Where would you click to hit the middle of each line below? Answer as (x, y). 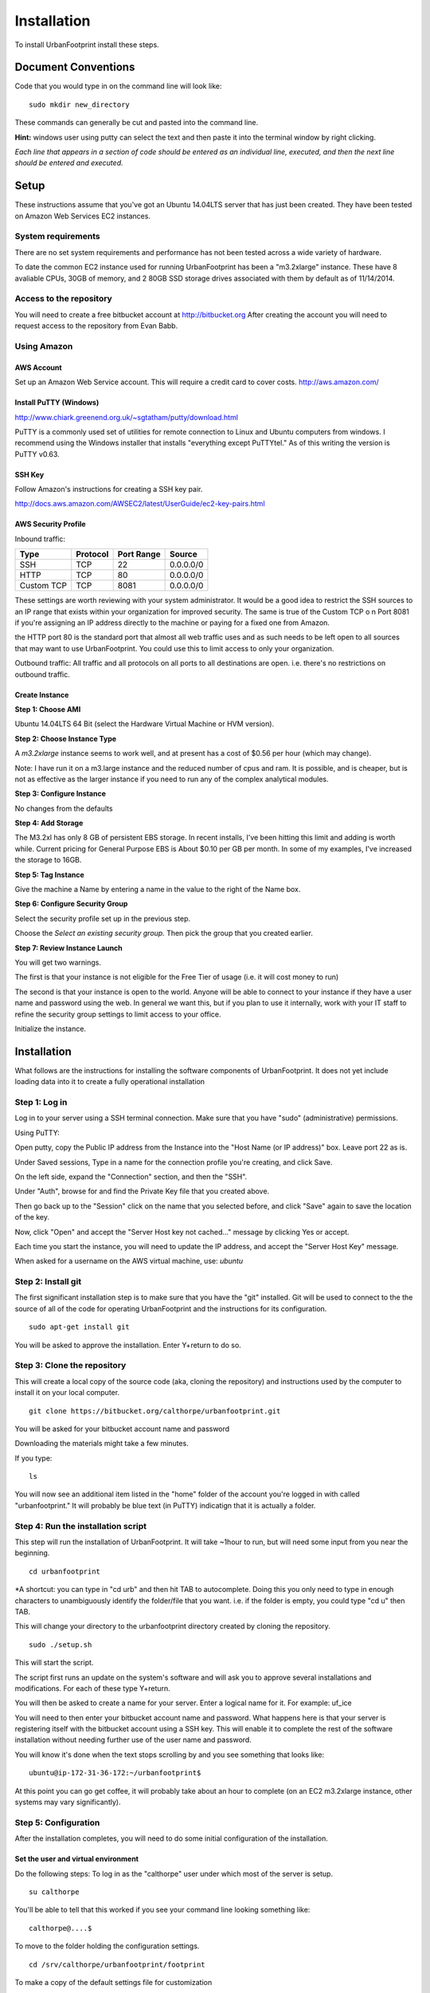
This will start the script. (54, 1663)
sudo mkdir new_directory (80, 104)
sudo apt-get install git (80, 1327)
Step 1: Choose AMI (48, 709)
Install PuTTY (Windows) (57, 403)
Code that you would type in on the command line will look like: (118, 86)
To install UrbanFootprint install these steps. (87, 45)
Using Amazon (44, 346)
